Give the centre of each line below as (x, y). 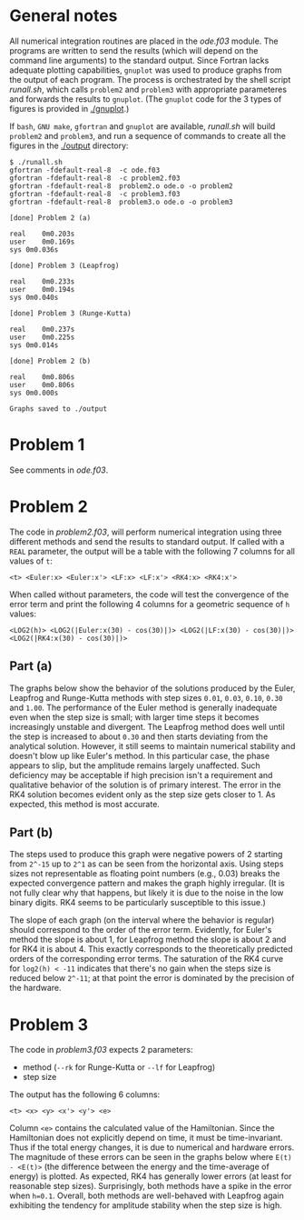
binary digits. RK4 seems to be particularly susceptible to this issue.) (137, 903)
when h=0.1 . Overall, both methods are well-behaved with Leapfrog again (147, 1195)
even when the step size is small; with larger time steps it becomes (134, 717)
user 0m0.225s (42, 337)
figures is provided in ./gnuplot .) (69, 108)
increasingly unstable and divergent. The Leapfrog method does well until (147, 726)
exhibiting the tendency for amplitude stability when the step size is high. (146, 1205)
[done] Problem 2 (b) (50, 361)
